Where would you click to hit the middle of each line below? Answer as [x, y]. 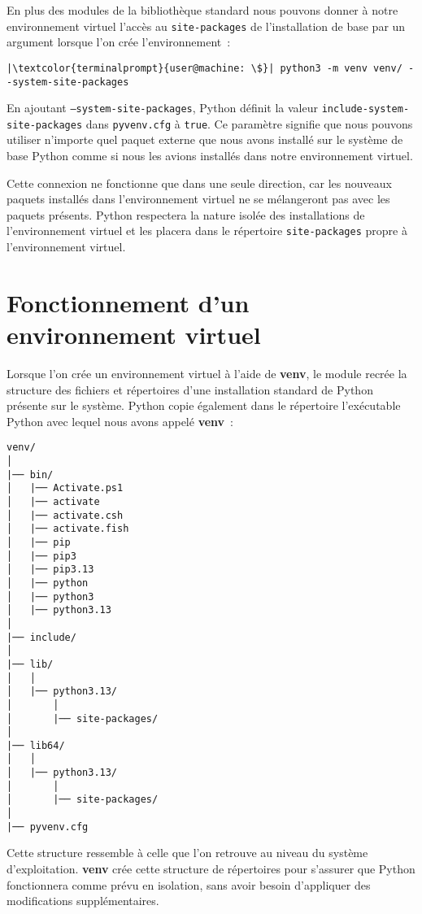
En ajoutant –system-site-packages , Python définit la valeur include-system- [208, 108]
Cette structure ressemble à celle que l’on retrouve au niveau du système [187, 853]
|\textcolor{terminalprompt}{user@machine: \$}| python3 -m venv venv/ [204, 68]
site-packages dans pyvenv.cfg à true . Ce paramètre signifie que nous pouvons [210, 123]
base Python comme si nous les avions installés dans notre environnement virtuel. [210, 156]
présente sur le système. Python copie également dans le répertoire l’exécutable [204, 405]
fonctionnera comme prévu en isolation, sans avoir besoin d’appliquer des [189, 884]
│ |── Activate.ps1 [65, 488]
